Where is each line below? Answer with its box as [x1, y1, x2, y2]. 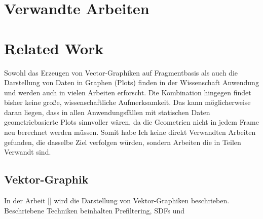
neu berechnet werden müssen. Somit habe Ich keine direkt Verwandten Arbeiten [4, 127, 256, 137]
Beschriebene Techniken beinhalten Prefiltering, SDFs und [4, 205, 185, 215]
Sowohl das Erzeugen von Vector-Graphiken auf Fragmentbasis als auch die [4, 67, 238, 78]
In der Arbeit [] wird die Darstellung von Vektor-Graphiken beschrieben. [4, 195, 230, 206]
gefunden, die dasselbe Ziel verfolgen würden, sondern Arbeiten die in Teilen [4, 136, 241, 147]
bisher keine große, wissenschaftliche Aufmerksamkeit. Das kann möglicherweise [4, 97, 251, 107]
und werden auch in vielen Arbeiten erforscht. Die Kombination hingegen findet [4, 87, 251, 97]
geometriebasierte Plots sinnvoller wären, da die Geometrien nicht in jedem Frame [4, 117, 259, 127]
